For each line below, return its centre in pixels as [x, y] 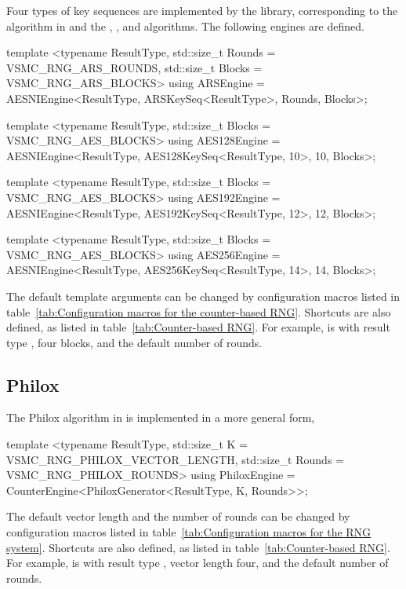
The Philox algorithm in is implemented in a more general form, [161, 417]
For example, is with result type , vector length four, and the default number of [198, 563]
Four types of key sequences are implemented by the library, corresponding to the [202, 10]
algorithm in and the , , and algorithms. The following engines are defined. [185, 26]
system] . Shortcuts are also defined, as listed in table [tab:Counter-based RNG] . [198, 547]
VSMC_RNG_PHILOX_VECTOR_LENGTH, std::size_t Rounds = [175, 459]
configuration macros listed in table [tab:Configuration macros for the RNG [189, 532]
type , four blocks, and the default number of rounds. [134, 342]
